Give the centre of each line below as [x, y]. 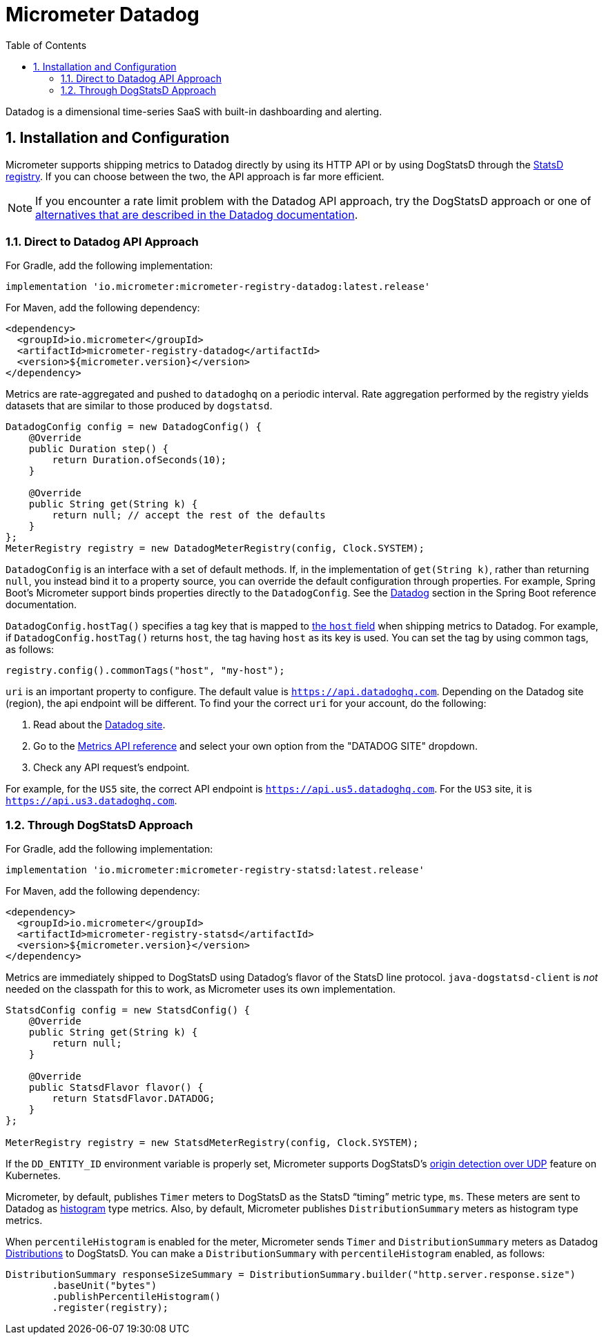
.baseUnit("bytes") [105, 1286]
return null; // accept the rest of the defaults [189, 515]
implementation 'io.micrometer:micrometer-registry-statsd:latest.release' [215, 870]
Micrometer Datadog [103, 14]
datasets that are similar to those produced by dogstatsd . [139, 406]
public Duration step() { [99, 449]
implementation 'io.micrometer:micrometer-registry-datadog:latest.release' [218, 287]
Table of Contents [46, 45]
